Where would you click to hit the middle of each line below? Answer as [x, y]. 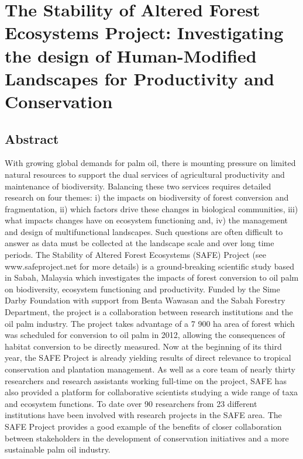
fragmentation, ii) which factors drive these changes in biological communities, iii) [151, 208]
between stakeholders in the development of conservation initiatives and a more [147, 438]
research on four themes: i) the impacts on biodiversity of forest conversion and [147, 197]
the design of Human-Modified [131, 55]
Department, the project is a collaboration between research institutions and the [149, 312]
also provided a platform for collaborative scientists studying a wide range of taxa [151, 392]
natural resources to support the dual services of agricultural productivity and [145, 174]
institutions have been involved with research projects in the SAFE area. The [143, 415]
